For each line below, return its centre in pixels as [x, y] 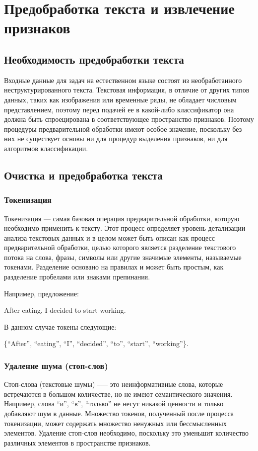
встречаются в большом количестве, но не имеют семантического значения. [118, 394]
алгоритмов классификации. [46, 148]
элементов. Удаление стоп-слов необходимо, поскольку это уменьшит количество [127, 433]
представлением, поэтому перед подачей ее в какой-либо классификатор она [119, 109]
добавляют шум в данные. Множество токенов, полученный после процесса [119, 413]
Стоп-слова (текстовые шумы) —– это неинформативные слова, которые [114, 384]
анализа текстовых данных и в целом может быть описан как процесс [109, 237]
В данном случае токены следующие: [60, 326]
